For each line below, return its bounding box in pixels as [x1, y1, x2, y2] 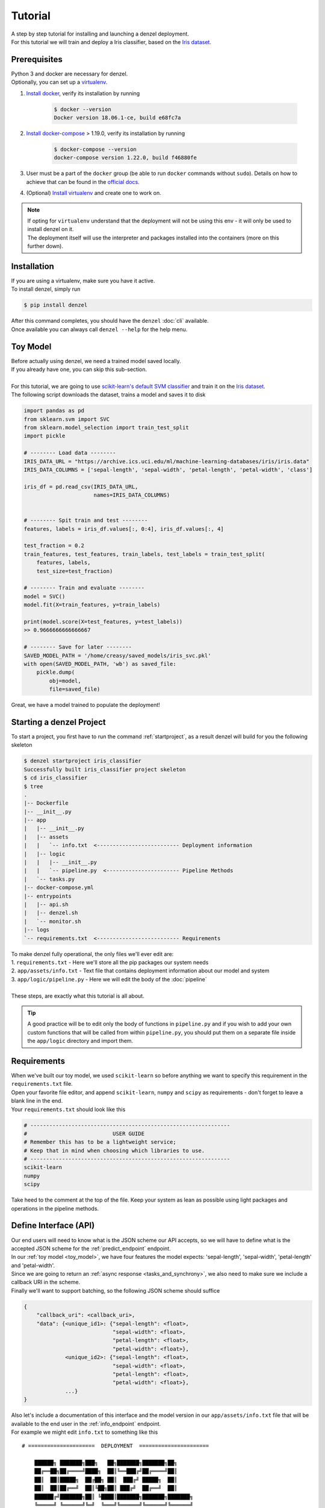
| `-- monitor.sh [23, 917, 81, 925]
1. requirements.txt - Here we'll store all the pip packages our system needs [11, 958, 209, 966]
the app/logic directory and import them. [27, 1038, 134, 1045]
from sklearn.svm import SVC [23, 416, 110, 422]
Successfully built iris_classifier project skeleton [23, 766, 186, 773]
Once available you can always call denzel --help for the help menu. [11, 326, 188, 333]
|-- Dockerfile [23, 800, 69, 806]
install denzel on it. [27, 226, 74, 233]
